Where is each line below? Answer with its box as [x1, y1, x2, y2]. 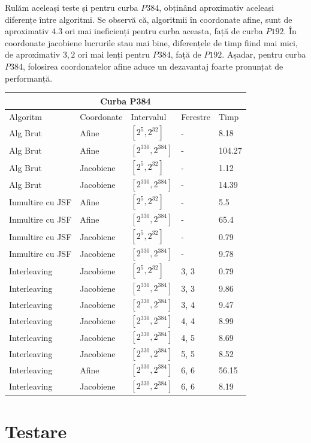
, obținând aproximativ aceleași [159, 1, 274, 13]
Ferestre [181, 110, 210, 122]
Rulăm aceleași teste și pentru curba [5, 1, 138, 13]
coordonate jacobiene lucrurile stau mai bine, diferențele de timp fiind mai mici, [5, 36, 298, 49]
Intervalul [131, 110, 167, 122]
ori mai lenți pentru [77, 48, 150, 61]
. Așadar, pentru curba [222, 48, 306, 61]
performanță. [5, 71, 53, 84]
